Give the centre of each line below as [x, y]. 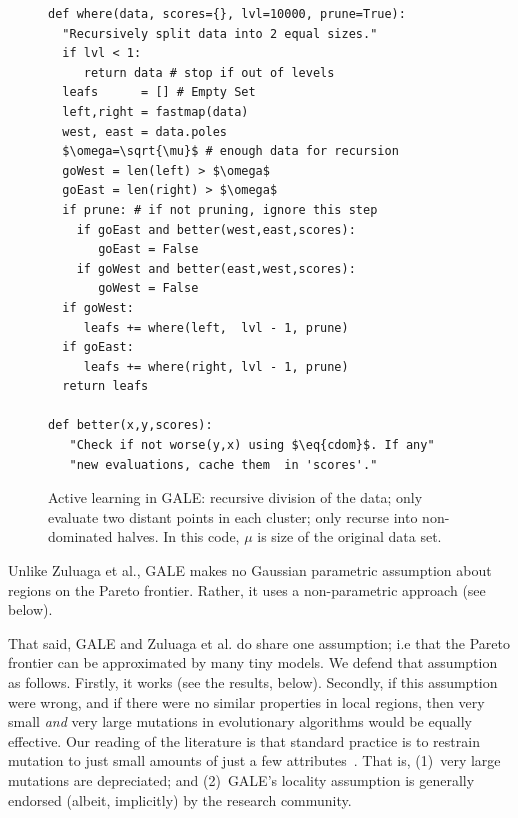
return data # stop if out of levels [209, 72]
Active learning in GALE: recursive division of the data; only [235, 497]
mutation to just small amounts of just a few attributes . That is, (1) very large [254, 760]
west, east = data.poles [144, 131]
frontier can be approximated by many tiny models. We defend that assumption [253, 662]
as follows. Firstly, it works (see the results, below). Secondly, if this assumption [253, 682]
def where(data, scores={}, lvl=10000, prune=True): [227, 14]
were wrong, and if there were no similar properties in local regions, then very [246, 701]
